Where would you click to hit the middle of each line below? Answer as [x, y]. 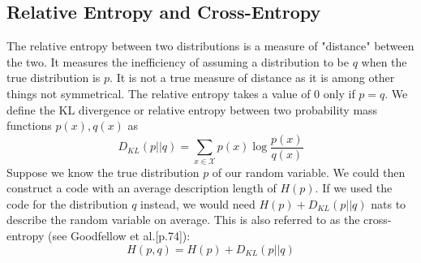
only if [339, 93]
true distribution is [54, 78]
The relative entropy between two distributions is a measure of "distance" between [210, 46]
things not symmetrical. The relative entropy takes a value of [159, 93]
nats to [389, 203]
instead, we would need [198, 203]
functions [29, 125]
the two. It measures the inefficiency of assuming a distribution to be [178, 61]
